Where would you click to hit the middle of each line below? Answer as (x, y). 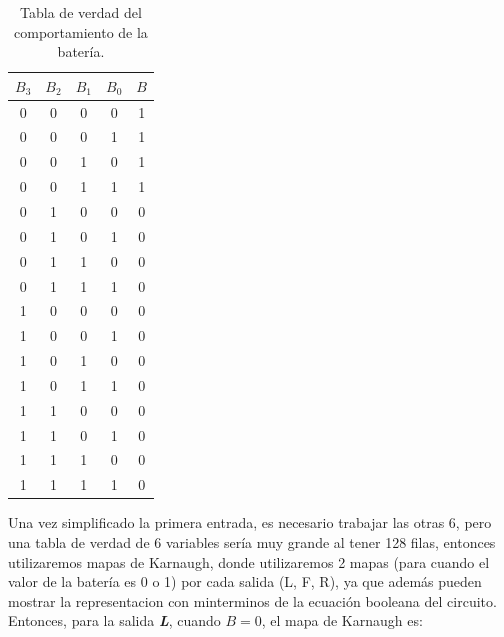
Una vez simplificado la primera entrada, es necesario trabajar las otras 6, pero (250, 522)
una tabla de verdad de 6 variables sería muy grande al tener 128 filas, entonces (252, 541)
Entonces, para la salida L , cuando (114, 620)
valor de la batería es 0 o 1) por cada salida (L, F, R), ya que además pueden (245, 581)
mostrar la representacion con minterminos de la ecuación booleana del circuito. (252, 600)
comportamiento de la (81, 31)
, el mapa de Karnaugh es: (342, 620)
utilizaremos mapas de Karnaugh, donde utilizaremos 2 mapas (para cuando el (249, 561)
